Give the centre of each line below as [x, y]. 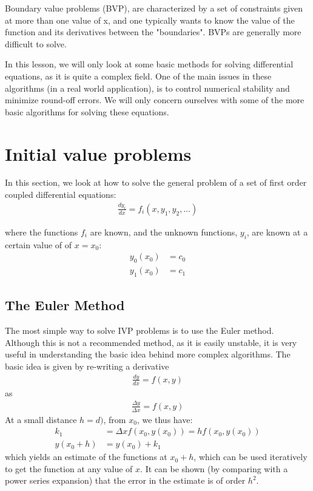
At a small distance [41, 419]
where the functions [42, 232]
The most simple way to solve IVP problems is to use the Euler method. [140, 330]
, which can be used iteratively [251, 457]
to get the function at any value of [69, 468]
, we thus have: [165, 419]
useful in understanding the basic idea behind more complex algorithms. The [148, 354]
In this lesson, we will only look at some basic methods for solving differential [149, 64]
